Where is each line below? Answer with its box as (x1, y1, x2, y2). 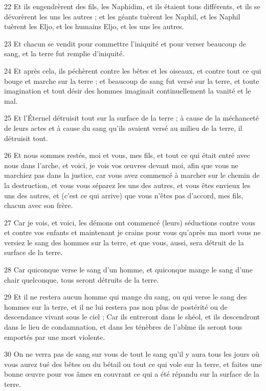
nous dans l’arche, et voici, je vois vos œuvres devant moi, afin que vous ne (4, 159, 238, 170)
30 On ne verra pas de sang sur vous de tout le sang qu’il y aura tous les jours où (4, 349, 259, 359)
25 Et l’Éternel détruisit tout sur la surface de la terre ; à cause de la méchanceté (4, 112, 259, 123)
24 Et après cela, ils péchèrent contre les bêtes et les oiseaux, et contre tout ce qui (4, 65, 261, 76)
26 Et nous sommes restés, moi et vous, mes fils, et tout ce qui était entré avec (4, 150, 251, 160)
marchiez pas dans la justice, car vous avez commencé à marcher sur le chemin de (4, 170, 260, 180)
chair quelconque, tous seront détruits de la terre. (4, 274, 159, 285)
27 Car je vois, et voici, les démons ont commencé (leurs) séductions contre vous (4, 217, 255, 227)
